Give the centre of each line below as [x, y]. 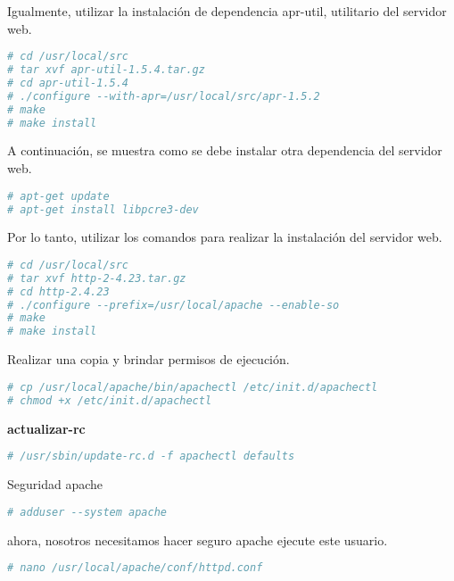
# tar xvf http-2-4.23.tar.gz [97, 278]
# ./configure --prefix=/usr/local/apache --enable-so [173, 305]
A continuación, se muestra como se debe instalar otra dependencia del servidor [225, 150]
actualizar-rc [46, 428]
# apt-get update [58, 196]
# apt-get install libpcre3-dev [103, 209]
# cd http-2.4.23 [58, 291]
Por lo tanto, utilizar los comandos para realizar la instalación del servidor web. [225, 237]
